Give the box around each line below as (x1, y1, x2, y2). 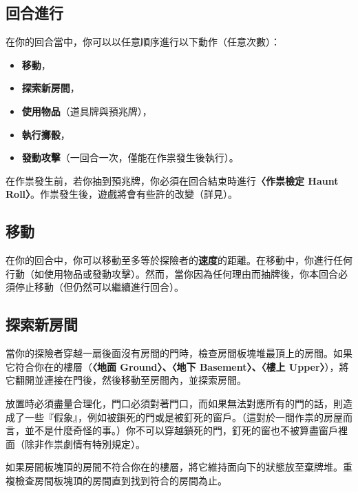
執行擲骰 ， (21, 127, 70, 141)
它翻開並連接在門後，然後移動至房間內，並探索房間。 (6, 373, 246, 387)
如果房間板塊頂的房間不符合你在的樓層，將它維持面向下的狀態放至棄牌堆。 (6, 460, 343, 474)
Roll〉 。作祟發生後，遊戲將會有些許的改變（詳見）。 (6, 187, 238, 201)
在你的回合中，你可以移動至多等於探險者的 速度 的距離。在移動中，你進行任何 (6, 253, 352, 267)
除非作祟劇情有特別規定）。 (24, 436, 145, 451)
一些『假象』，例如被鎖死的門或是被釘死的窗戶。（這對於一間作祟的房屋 (24, 409, 343, 424)
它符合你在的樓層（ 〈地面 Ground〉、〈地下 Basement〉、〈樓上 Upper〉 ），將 (6, 359, 349, 373)
